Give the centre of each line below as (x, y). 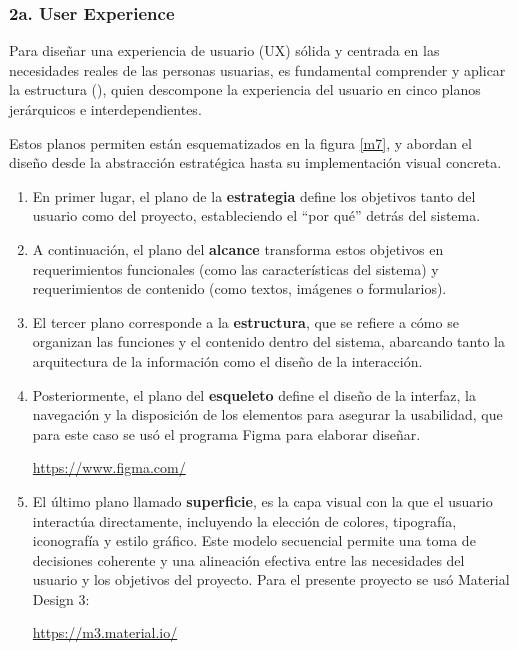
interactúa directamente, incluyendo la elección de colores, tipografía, (244, 520)
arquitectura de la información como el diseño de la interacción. (227, 360)
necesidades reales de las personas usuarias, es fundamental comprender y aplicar (257, 69)
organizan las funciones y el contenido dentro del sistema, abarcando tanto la (268, 341)
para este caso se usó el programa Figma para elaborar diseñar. (226, 433)
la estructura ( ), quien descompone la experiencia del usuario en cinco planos (245, 89)
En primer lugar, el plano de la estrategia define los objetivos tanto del (254, 195)
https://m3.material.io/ (105, 632)
